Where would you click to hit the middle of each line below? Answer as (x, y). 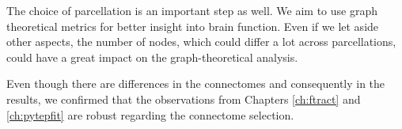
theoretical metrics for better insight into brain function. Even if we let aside (193, 26)
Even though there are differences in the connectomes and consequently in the (196, 83)
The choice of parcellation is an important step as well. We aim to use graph (192, 10)
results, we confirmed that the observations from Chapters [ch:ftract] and (184, 99)
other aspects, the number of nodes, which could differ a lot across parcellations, (201, 42)
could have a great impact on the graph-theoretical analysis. (152, 57)
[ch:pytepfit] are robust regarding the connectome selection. (150, 114)
